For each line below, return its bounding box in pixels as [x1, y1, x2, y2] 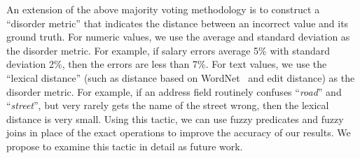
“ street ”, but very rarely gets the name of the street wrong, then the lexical [6, 98, 329, 113]
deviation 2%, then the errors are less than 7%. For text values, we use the [6, 57, 327, 71]
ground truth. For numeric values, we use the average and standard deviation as [6, 29, 350, 44]
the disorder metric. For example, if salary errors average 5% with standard [6, 43, 331, 57]
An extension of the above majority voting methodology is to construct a [6, 2, 320, 16]
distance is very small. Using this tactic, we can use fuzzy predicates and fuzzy [6, 111, 344, 126]
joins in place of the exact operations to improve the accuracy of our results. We [6, 125, 351, 140]
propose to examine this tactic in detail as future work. [6, 138, 243, 153]
